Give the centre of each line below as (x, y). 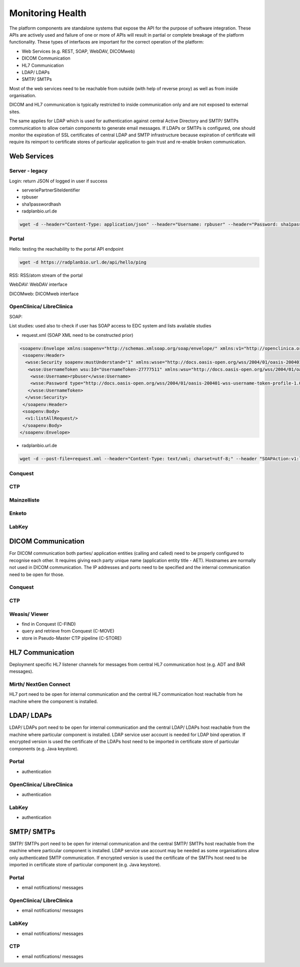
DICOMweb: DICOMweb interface (44, 294)
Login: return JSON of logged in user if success (58, 181)
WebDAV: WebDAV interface (38, 284)
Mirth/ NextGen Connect (40, 684)
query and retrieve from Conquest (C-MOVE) (68, 631)
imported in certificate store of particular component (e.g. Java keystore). (85, 865)
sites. (15, 112)
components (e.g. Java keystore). (44, 748)
